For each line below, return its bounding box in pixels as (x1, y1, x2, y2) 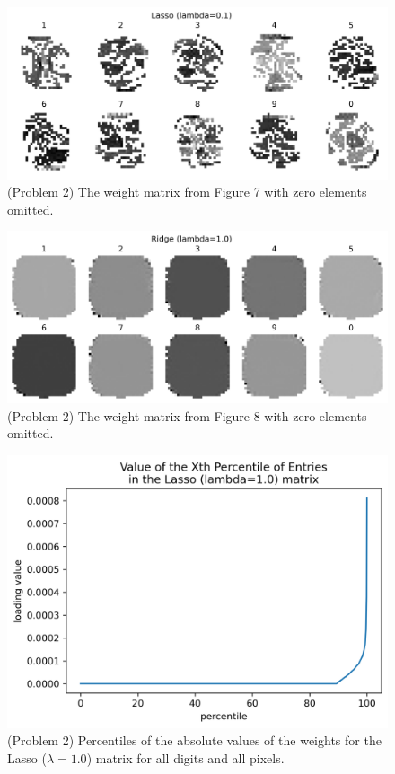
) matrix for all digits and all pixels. (86, 749, 285, 768)
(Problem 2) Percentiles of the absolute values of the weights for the (7, 731, 382, 750)
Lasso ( (7, 749, 47, 768)
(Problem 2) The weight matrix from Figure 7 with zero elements (7, 182, 367, 201)
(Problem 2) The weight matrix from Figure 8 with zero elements (7, 406, 367, 425)
